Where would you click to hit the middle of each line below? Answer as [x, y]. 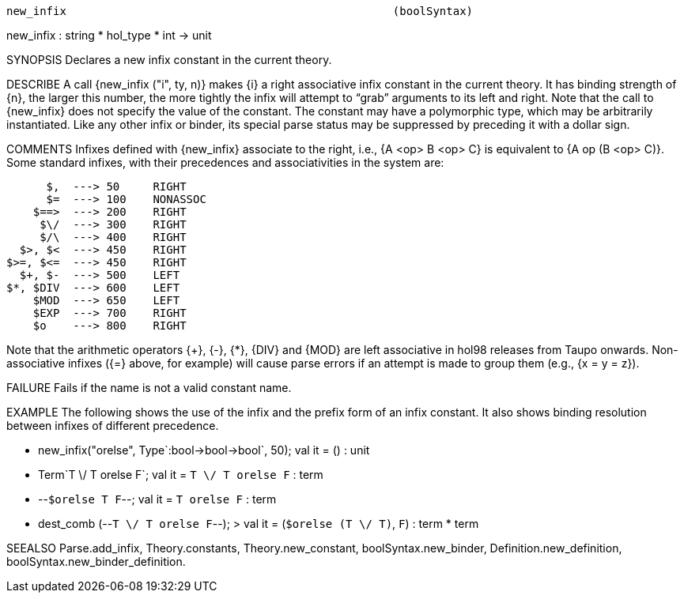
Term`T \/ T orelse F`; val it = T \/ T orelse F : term [181, 475]
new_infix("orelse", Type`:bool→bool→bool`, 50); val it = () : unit [204, 450]
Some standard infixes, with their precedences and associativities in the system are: [225, 162]
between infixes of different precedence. [113, 426]
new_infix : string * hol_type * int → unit [109, 35]
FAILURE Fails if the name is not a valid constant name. [149, 388]
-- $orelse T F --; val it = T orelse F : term [157, 499]
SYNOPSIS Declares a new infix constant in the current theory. [169, 60]
